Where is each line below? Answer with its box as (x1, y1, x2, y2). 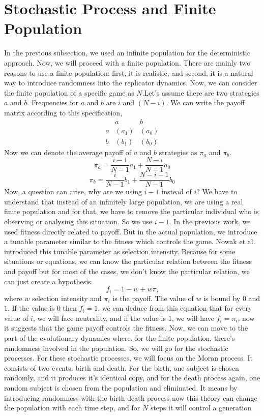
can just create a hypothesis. (4, 276, 93, 286)
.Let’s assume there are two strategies (142, 87, 259, 98)
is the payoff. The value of (112, 292, 194, 303)
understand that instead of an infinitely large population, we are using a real (4, 196, 243, 206)
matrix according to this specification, (4, 107, 123, 117)
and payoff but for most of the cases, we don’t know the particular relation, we (4, 266, 250, 277)
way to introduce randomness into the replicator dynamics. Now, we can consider (4, 77, 257, 88)
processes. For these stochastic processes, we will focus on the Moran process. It (4, 352, 253, 363)
